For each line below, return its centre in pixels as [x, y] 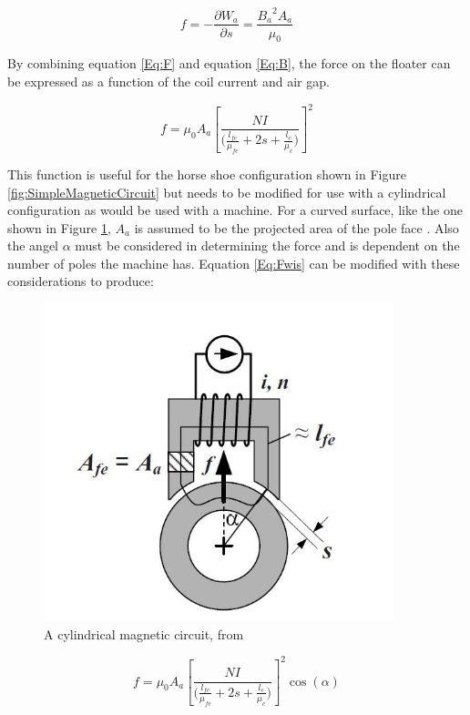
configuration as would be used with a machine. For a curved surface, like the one [235, 210]
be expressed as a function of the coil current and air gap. [169, 81]
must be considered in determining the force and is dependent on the [267, 245]
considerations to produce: [81, 281]
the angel [33, 245]
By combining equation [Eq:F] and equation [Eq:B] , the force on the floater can [229, 63]
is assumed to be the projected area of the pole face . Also [296, 227]
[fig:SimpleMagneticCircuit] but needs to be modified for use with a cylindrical [227, 192]
